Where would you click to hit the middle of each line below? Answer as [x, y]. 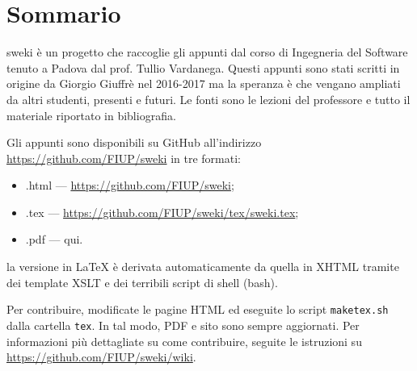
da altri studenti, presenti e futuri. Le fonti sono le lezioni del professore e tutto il [208, 99]
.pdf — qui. [54, 239]
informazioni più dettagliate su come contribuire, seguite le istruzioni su [184, 341]
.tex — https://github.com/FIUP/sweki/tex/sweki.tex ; [162, 212]
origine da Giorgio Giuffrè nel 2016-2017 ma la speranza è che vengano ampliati [204, 83]
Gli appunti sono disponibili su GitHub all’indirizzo [134, 142]
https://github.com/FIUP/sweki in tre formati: [124, 158]
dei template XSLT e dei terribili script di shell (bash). [142, 282]
